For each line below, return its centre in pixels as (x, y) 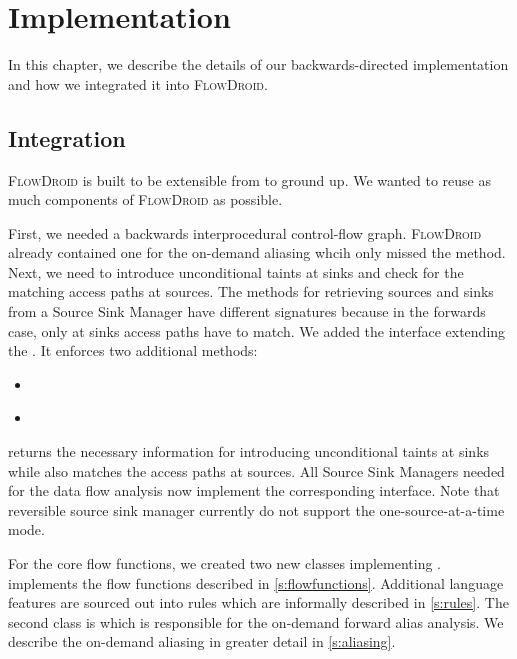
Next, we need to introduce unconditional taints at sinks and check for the (236, 271)
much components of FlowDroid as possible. (145, 199)
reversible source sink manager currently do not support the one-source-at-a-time (256, 509)
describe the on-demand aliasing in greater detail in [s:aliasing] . (202, 641)
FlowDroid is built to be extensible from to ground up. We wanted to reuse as (250, 179)
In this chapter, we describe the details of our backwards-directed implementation (258, 64)
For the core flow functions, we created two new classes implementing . (224, 563)
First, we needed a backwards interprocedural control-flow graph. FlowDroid (245, 232)
